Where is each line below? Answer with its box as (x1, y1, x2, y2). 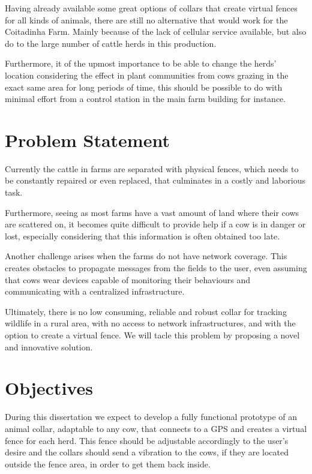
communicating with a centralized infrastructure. (5, 285, 185, 298)
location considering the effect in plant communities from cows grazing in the (5, 68, 289, 81)
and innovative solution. (5, 340, 93, 353)
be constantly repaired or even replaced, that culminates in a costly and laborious (5, 174, 306, 187)
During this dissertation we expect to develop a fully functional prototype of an (5, 410, 298, 423)
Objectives (5, 376, 93, 400)
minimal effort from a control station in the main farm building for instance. (5, 92, 286, 105)
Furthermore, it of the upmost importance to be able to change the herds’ (5, 57, 277, 70)
